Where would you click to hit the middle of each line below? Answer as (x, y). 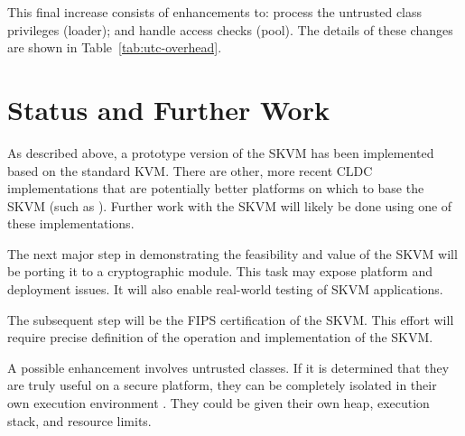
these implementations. (71, 223)
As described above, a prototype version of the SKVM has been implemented (221, 152)
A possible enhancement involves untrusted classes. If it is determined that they (228, 367)
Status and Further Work (168, 109)
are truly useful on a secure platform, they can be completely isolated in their (222, 385)
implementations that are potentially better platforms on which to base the (216, 188)
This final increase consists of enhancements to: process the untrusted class (215, 12)
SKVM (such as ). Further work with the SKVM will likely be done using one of (230, 205)
